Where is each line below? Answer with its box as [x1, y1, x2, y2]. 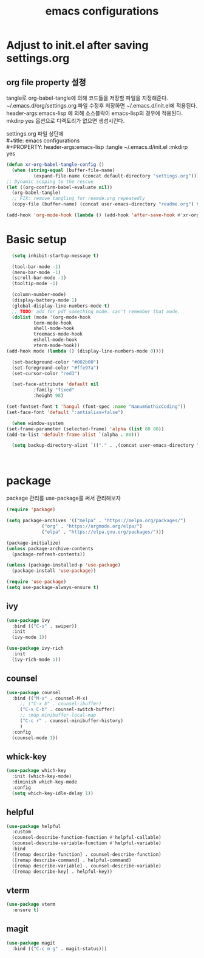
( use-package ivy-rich [6, 646, 64, 652]
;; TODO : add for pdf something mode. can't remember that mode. [12, 308, 181, 314]
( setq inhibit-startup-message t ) [12, 252, 99, 259]
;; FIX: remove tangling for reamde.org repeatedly [12, 196, 146, 202]
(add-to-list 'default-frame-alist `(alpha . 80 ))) [6, 432, 140, 438]
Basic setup [6, 233, 67, 247]
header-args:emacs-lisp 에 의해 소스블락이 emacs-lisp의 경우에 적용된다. [6, 109, 183, 117]
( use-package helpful [6, 823, 61, 829]
